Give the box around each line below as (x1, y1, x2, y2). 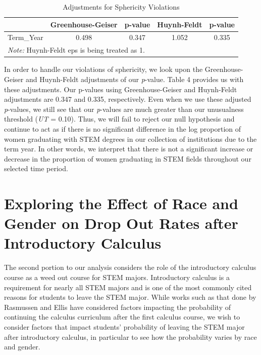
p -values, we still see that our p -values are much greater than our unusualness (4, 103, 244, 114)
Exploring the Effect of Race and (4, 193, 238, 214)
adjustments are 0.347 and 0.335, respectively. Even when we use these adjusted (4, 94, 251, 104)
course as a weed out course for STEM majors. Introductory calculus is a (4, 272, 230, 282)
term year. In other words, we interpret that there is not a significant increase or (4, 143, 253, 154)
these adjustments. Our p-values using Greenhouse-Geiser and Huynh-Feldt (4, 84, 237, 94)
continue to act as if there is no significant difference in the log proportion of (4, 123, 241, 134)
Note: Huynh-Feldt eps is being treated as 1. (8, 45, 145, 55)
